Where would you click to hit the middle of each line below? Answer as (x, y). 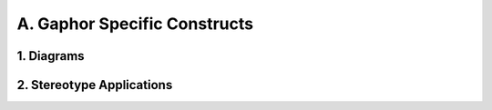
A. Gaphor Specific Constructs (135, 24)
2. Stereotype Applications (95, 85)
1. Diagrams (51, 56)
